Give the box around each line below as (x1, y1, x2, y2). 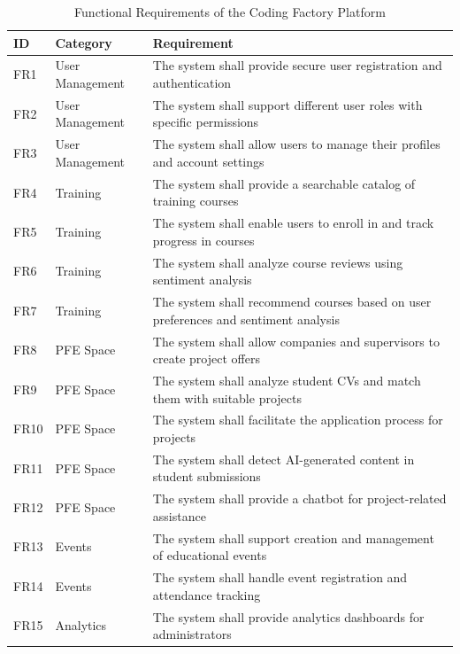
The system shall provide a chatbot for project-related (152, 489, 447, 508)
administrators (152, 625, 232, 643)
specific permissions (152, 113, 259, 131)
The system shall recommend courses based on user (152, 292, 432, 311)
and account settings (152, 152, 264, 170)
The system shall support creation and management (152, 528, 434, 547)
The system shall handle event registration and (152, 568, 408, 587)
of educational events (152, 546, 267, 564)
